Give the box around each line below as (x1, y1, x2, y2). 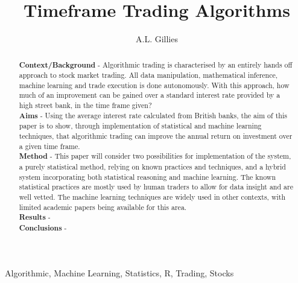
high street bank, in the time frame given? (19, 100, 152, 110)
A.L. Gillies (136, 33, 178, 45)
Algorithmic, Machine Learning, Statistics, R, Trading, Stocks (5, 266, 234, 279)
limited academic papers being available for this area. (19, 202, 187, 212)
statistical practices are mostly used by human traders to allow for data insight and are (19, 182, 293, 192)
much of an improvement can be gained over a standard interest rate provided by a (19, 90, 281, 100)
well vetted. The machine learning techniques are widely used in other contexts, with (19, 192, 286, 202)
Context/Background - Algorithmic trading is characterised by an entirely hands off (19, 59, 293, 70)
